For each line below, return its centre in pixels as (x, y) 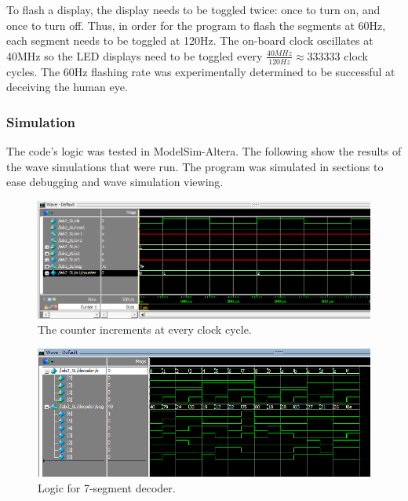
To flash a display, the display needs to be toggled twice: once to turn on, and (193, 9)
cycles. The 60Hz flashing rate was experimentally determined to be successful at (201, 71)
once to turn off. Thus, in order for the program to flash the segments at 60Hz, (196, 25)
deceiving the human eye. (67, 87)
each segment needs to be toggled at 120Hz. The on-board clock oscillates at (190, 40)
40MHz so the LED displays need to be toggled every (135, 55)
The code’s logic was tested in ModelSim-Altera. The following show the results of (204, 151)
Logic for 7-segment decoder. (107, 487)
